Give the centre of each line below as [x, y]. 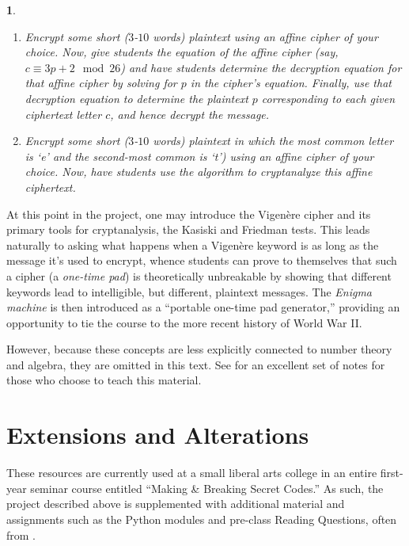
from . [21, 535]
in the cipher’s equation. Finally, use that [291, 83]
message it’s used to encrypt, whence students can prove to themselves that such [202, 260]
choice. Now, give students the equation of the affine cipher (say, [182, 52]
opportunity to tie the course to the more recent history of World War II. [184, 322]
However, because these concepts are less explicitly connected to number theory [199, 349]
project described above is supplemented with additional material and [176, 504]
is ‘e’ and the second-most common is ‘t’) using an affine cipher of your [199, 156]
